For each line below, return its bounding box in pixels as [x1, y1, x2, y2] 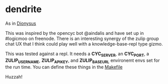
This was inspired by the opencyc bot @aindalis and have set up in [5, 30, 144, 36]
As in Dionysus [5, 20, 36, 26]
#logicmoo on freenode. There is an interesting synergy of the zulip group [5, 35, 159, 41]
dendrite [5, 4, 42, 15]
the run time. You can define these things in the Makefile [5, 64, 123, 70]
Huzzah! [5, 73, 23, 79]
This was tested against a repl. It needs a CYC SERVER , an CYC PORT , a [5, 51, 149, 58]
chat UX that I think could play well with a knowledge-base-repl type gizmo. [5, 40, 163, 47]
